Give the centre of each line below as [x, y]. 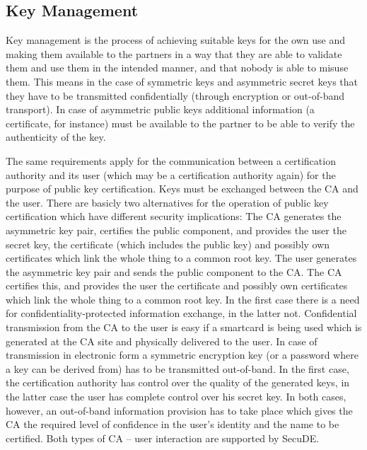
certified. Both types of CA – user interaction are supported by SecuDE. [163, 438]
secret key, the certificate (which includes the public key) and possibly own [168, 244]
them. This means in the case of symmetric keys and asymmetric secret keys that [182, 81]
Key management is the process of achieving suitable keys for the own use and [175, 40]
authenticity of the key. [56, 137]
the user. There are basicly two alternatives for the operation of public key [167, 202]
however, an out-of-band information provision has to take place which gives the [179, 410]
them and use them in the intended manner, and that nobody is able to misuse [177, 68]
